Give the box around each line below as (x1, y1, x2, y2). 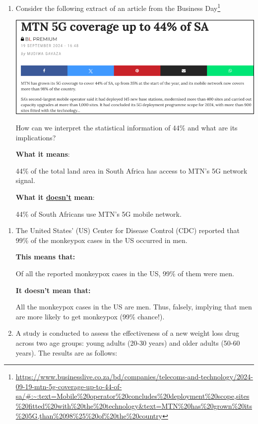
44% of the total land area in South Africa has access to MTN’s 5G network (15, 165, 248, 176)
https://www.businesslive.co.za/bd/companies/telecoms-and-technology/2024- (15, 371, 253, 382)
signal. (15, 175, 35, 185)
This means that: (15, 251, 75, 262)
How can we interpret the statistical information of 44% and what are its (15, 122, 238, 133)
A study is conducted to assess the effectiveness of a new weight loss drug (15, 328, 240, 338)
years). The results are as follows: (15, 347, 118, 358)
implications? (15, 132, 56, 142)
